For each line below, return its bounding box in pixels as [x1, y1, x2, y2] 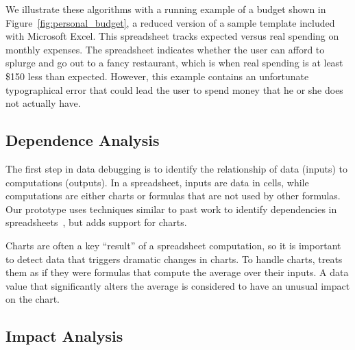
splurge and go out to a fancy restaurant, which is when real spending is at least [5, 55, 343, 70]
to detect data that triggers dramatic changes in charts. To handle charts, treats [5, 251, 343, 266]
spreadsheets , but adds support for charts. [5, 215, 187, 229]
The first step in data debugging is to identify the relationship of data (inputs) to [5, 161, 348, 175]
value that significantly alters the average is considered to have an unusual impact [5, 278, 350, 292]
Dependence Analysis [5, 129, 160, 151]
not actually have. [5, 96, 81, 110]
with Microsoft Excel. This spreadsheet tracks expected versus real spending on [5, 29, 339, 43]
